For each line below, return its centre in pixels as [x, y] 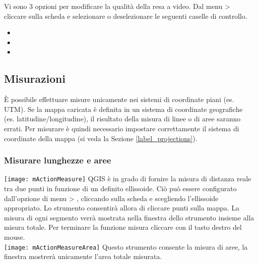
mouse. [15, 237]
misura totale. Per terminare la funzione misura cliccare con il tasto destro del [123, 227]
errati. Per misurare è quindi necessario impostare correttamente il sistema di [122, 128]
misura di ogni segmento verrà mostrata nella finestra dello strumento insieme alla [129, 217]
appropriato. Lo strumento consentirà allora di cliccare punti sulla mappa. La [122, 208]
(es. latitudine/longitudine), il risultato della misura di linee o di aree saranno [122, 119]
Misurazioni [35, 79]
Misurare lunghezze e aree [58, 160]
